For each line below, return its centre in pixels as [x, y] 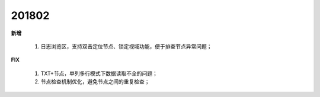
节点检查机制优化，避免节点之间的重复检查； [95, 82]
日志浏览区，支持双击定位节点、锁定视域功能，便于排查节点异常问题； [126, 46]
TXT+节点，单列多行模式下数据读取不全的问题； [99, 73]
